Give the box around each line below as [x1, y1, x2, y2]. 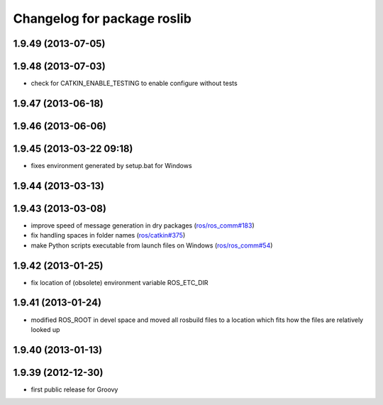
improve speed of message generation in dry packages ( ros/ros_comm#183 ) [30, 221, 255, 230]
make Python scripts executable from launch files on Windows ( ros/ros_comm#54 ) [30, 241, 273, 250]
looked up [30, 325, 60, 333]
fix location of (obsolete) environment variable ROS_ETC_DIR [30, 278, 209, 287]
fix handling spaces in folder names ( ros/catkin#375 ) [30, 231, 186, 240]
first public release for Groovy [30, 385, 118, 394]
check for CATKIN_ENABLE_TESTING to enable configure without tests [30, 79, 238, 88]
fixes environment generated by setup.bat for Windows [30, 162, 192, 170]
